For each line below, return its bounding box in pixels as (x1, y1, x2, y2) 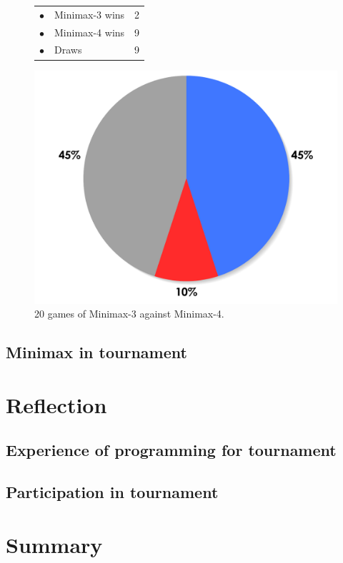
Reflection (6, 390, 107, 419)
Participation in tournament (6, 481, 219, 503)
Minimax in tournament (6, 341, 187, 363)
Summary (6, 529, 103, 559)
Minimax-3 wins (54, 6, 125, 21)
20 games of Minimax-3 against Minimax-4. (34, 306, 224, 321)
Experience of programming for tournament (6, 439, 337, 461)
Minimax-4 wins (54, 24, 125, 39)
